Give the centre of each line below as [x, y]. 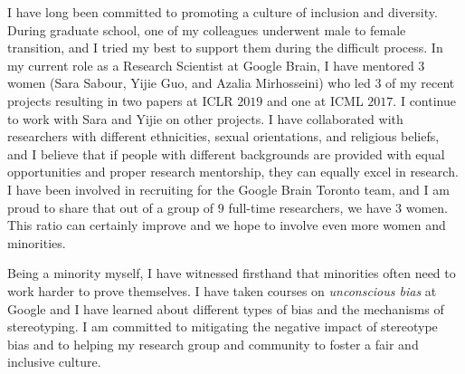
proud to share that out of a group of [111, 207]
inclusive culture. [54, 362]
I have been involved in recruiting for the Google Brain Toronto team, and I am [228, 189]
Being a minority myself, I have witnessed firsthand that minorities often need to [232, 273]
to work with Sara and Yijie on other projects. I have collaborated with [205, 118]
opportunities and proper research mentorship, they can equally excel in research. [233, 172]
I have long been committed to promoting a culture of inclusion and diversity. [223, 12]
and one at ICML [315, 100]
